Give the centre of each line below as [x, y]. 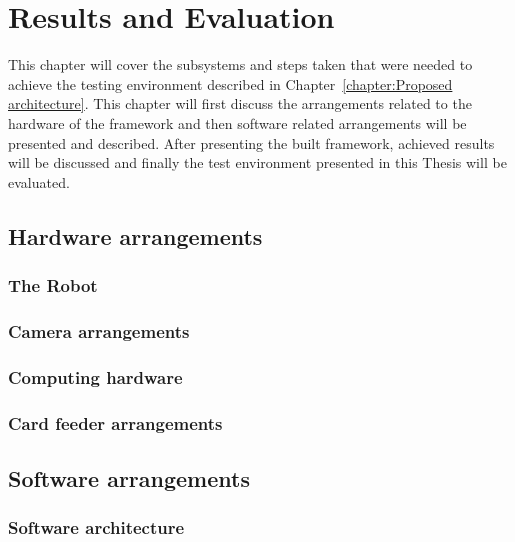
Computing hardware [95, 376]
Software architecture [96, 527]
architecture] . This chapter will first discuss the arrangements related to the [240, 103]
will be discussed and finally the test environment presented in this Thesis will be [257, 162]
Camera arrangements [99, 330]
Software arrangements [129, 477]
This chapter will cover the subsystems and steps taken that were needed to [240, 64]
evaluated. [39, 181]
